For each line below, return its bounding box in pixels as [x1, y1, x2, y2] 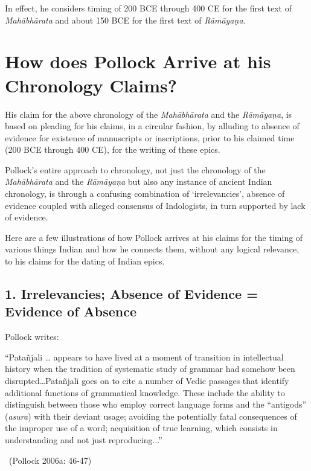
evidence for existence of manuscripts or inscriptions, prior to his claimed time [5, 131, 295, 144]
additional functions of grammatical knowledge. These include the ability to [5, 386, 285, 399]
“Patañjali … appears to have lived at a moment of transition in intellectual [5, 350, 284, 363]
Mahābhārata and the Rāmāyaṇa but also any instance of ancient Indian [5, 175, 272, 188]
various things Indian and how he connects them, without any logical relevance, [5, 243, 300, 255]
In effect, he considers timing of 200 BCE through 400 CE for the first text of [5, 2, 292, 14]
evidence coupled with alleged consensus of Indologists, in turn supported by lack [5, 199, 306, 211]
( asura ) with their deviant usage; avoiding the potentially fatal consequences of [5, 409, 297, 422]
